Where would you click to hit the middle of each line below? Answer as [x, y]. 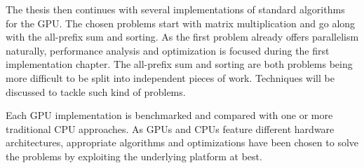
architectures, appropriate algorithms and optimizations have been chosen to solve [182, 142]
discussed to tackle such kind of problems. [96, 91]
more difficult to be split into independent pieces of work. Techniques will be [170, 77]
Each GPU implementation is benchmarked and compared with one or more [169, 115]
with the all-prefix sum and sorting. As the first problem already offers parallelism [182, 37]
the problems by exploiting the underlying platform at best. [134, 156]
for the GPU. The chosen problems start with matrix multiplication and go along [181, 23]
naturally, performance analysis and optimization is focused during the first [168, 50]
